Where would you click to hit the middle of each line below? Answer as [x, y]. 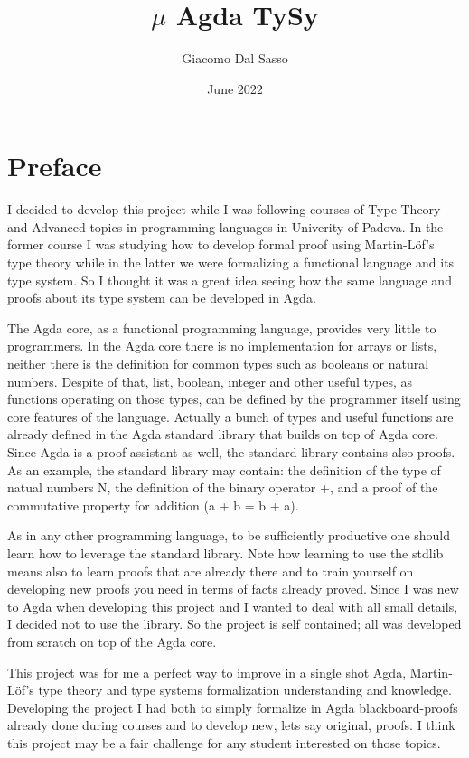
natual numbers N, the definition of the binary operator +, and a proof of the [223, 487]
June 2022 [235, 88]
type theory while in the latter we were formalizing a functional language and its [231, 262]
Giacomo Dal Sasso [235, 58]
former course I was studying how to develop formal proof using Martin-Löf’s [221, 244]
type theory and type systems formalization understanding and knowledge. [245, 690]
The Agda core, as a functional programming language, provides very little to [222, 328]
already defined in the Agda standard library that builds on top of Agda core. [223, 434]
